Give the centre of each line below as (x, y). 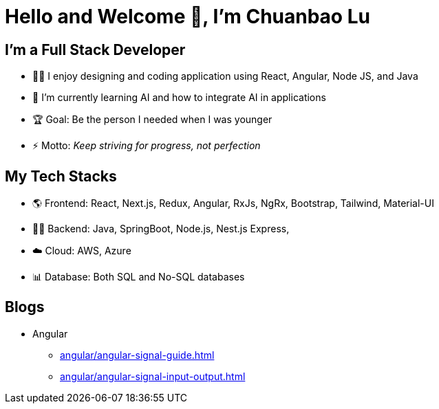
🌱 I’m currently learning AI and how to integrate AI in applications (179, 98)
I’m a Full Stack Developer (95, 49)
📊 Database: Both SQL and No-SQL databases (139, 277)
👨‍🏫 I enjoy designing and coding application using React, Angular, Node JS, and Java (225, 76)
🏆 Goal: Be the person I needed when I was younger (152, 120)
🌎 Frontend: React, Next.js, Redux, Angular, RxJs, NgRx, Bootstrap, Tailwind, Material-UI (233, 203)
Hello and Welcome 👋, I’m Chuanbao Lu (188, 16)
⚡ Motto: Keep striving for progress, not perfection (147, 146)
